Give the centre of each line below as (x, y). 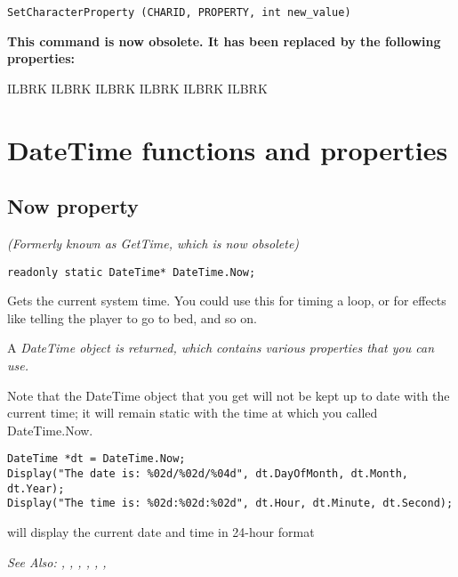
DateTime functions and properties (228, 149)
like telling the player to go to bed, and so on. (132, 317)
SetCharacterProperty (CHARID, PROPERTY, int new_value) (179, 12)
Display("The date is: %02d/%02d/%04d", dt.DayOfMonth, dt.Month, (208, 474)
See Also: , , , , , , (57, 561)
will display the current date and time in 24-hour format (161, 532)
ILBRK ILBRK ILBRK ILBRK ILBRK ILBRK (137, 88)
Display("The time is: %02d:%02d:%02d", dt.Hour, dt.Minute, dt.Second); (230, 504)
